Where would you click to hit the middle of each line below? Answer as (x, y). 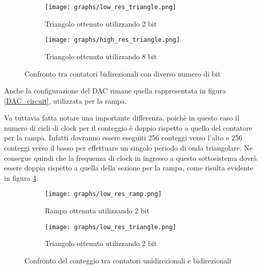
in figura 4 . (21, 177)
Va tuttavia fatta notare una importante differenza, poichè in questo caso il (122, 118)
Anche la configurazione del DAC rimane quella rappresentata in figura (115, 91)
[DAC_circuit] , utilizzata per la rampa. (66, 100)
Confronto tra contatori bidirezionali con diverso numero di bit (123, 73)
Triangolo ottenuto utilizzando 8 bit (101, 56)
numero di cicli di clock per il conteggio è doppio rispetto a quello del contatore (128, 127)
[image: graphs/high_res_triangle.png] (112, 40)
